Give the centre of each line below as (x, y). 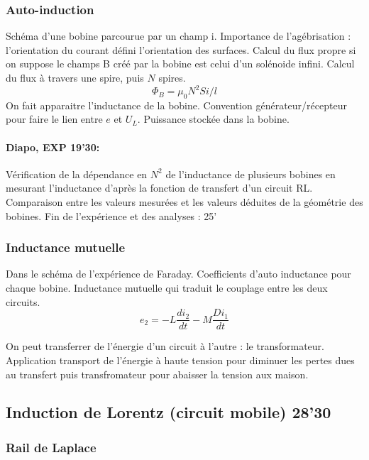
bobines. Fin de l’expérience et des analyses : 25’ (111, 215)
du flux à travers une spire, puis (75, 77)
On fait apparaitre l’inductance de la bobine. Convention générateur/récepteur (176, 105)
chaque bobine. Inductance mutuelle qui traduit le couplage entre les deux (167, 288)
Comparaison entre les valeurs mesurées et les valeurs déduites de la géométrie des (184, 202)
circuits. (23, 301)
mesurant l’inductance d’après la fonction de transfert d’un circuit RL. (159, 188)
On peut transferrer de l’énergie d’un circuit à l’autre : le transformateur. (165, 346)
